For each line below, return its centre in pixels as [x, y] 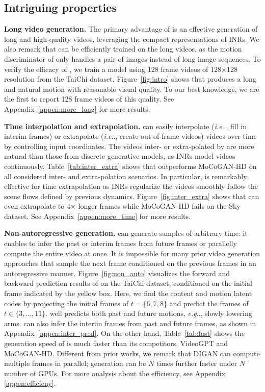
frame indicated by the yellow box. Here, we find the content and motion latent [128, 293]
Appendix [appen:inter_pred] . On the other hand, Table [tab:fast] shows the [125, 333]
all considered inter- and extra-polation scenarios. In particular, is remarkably [126, 176]
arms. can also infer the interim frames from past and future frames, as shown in [130, 323]
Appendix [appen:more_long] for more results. [77, 108]
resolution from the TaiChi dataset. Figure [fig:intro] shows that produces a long [130, 79]
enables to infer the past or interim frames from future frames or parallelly [121, 243]
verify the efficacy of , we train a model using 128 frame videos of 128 [113, 69]
